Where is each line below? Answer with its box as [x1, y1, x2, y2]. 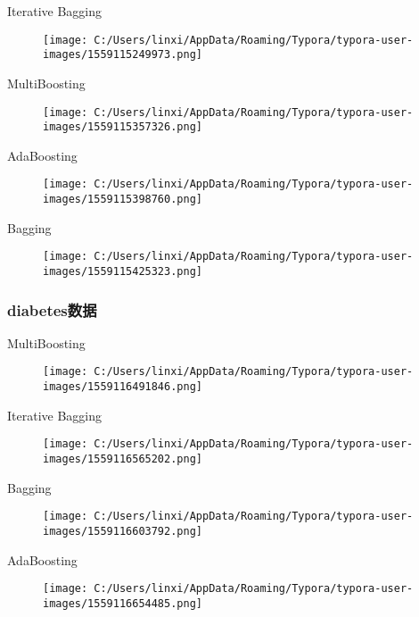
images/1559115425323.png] [43, 264, 202, 278]
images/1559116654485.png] [43, 596, 202, 610]
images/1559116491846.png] [43, 380, 202, 394]
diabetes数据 [7, 298, 97, 321]
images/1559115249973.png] [43, 48, 202, 62]
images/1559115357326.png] [43, 121, 202, 134]
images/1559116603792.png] [43, 524, 202, 538]
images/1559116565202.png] [43, 453, 202, 465]
